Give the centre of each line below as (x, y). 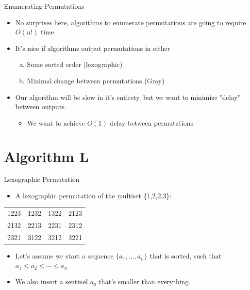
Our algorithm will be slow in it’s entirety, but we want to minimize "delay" (128, 97)
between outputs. (41, 106)
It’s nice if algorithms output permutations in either (93, 48)
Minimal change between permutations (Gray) (96, 80)
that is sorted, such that (186, 256)
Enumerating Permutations (44, 6)
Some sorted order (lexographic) (75, 64)
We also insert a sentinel (51, 282)
